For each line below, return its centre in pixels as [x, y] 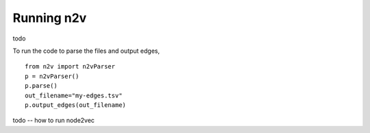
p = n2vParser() [52, 76]
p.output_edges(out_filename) [76, 105]
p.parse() [41, 86]
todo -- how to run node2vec [54, 121]
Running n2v [50, 18]
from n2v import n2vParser [70, 66]
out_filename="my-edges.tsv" [74, 95]
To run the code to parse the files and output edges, [86, 51]
